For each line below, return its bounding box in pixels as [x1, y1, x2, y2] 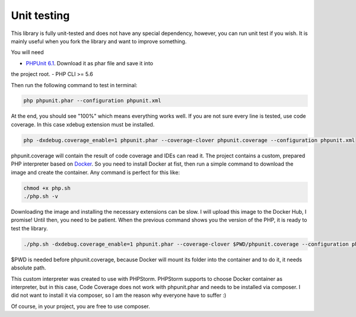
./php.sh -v [23, 193, 59, 199]
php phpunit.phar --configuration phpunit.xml [23, 97, 161, 104]
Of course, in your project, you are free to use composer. [11, 303, 151, 310]
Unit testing [11, 9, 70, 22]
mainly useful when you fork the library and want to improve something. [11, 37, 187, 45]
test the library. [11, 224, 48, 232]
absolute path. [11, 264, 46, 271]
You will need [11, 49, 44, 56]
